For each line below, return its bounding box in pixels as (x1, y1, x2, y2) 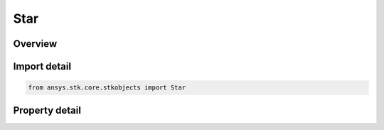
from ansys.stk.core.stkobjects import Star (28, 84, 186, 92)
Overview (13, 38, 58, 50)
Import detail (13, 60, 71, 72)
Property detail (13, 104, 82, 117)
